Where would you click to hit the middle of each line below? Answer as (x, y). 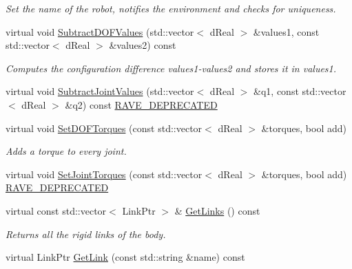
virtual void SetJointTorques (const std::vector (104, 174)
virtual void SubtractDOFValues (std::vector (100, 31)
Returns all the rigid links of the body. (86, 234)
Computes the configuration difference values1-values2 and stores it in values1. (171, 68)
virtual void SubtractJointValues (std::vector (100, 91)
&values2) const (143, 45)
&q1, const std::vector (300, 91)
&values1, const (286, 31)
